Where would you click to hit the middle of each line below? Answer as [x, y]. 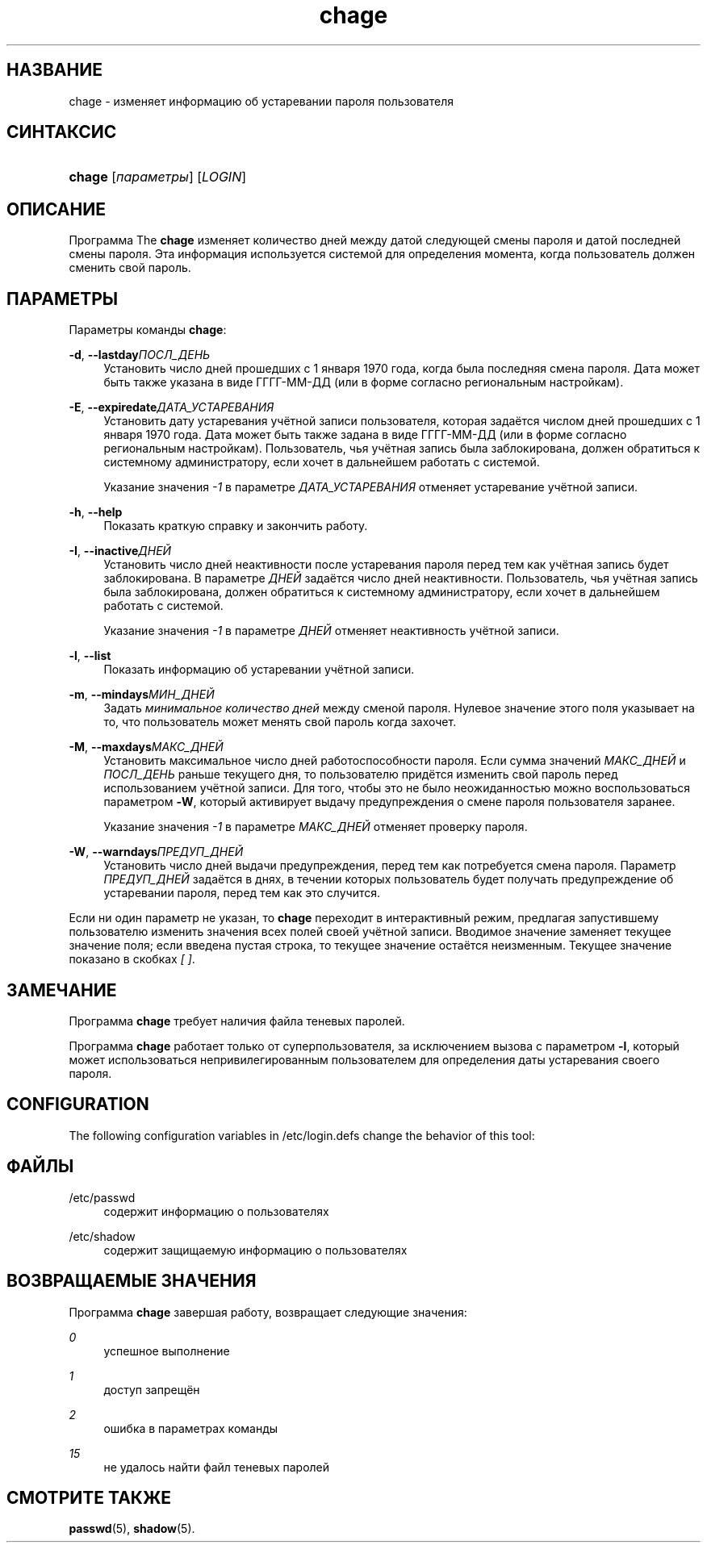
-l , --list [90, 656]
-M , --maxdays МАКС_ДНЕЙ [146, 747]
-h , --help [96, 512]
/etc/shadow [102, 1236]
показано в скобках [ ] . [132, 959]
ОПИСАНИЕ [56, 209]
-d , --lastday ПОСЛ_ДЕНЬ [140, 355]
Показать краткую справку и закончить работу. [236, 526]
